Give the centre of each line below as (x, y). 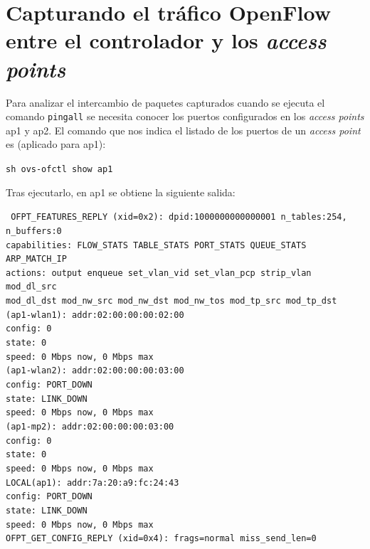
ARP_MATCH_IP (36, 259)
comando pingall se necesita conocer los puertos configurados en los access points (185, 116)
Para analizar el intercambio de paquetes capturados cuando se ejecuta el (165, 102)
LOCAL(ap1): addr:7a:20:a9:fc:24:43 (92, 483)
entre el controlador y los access (166, 41)
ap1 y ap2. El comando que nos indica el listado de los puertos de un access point (183, 130)
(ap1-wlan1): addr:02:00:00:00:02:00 (95, 315)
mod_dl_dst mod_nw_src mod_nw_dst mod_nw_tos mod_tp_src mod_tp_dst (171, 301)
